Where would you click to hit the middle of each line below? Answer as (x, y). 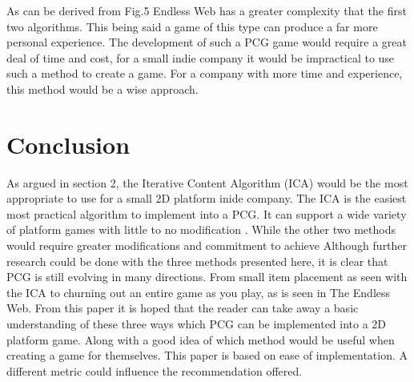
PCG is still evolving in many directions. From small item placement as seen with (207, 277)
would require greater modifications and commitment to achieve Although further (207, 245)
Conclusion (68, 144)
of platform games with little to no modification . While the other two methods (201, 229)
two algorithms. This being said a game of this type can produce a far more (192, 26)
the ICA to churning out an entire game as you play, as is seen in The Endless (199, 292)
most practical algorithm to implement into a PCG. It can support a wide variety (207, 213)
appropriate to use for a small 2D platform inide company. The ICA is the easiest (207, 198)
